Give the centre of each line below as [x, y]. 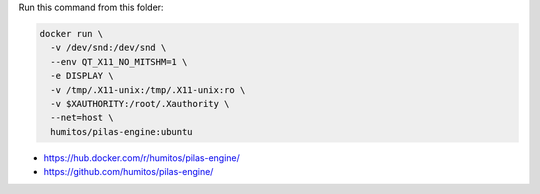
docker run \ [71, 33]
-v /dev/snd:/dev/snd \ [108, 48]
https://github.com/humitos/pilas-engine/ [128, 172]
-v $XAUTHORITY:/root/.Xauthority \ [140, 103]
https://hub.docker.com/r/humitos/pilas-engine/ [141, 157]
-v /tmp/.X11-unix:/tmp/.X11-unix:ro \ [148, 89]
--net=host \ [82, 118]
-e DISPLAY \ [82, 76]
